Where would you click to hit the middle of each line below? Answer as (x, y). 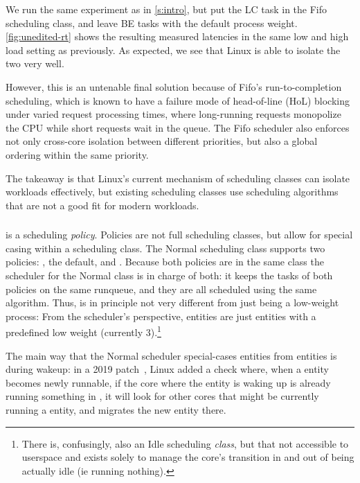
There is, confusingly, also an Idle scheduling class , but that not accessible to (185, 443)
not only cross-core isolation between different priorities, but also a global (162, 141)
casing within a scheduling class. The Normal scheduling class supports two (165, 248)
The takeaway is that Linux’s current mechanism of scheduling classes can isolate (178, 178)
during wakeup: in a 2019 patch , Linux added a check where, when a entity (167, 369)
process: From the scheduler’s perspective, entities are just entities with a (161, 316)
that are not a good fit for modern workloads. (102, 205)
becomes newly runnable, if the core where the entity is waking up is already (168, 382)
